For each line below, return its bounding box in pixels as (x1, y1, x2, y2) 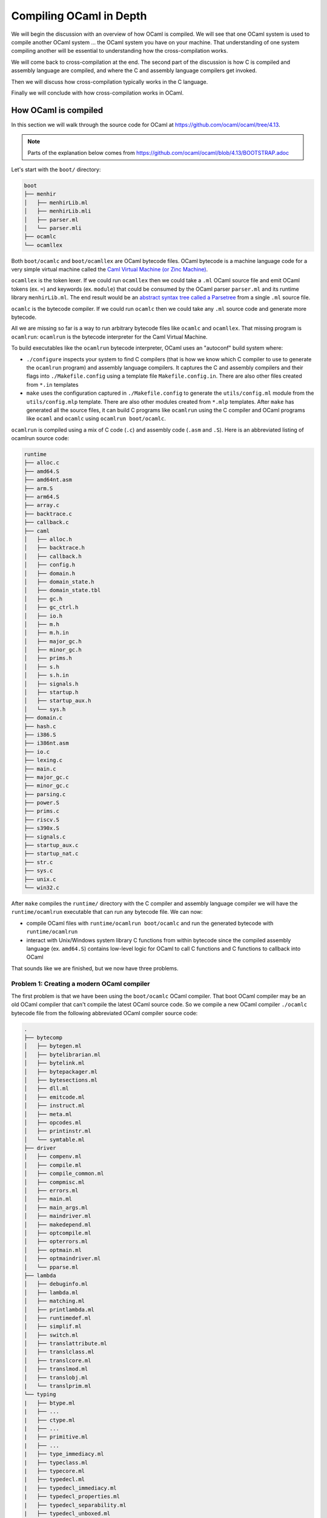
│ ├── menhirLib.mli (24, 208, 91, 215)
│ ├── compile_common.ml (24, 1170, 104, 1177)
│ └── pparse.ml (24, 1264, 79, 1270)
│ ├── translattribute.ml (24, 1340, 107, 1347)
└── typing (24, 1391, 56, 1398)
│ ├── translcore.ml (24, 1357, 91, 1364)
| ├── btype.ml (24, 1400, 76, 1406)
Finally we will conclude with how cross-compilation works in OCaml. (11, 89, 184, 97)
